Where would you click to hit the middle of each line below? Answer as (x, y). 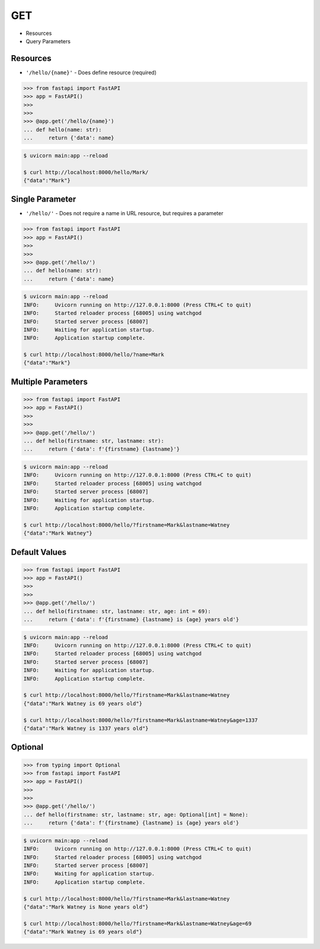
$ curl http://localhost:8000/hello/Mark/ (86, 172)
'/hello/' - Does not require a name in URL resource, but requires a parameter (124, 213)
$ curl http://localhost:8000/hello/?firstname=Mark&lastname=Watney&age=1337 (140, 720)
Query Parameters (48, 41)
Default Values (39, 552)
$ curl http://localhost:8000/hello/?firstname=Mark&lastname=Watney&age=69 (137, 924)
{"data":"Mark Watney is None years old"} (86, 907)
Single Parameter (44, 199)
